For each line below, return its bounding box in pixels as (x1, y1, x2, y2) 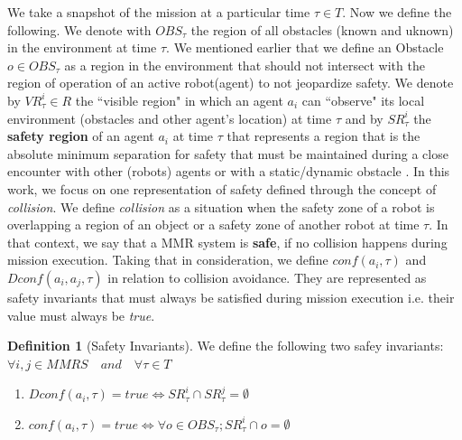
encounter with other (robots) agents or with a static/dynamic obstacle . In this (7, 162, 450, 181)
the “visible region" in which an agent (75, 90, 283, 109)
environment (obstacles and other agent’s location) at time (7, 108, 332, 127)
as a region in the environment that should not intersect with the (64, 55, 425, 74)
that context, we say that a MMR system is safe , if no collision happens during (7, 232, 448, 251)
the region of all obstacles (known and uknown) (190, 20, 454, 39)
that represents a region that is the (226, 126, 420, 145)
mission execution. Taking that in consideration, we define (7, 250, 328, 269)
